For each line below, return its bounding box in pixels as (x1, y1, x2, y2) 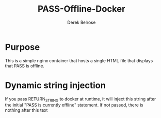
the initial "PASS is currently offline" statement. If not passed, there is (5, 102, 144, 108)
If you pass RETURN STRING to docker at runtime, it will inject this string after (5, 96, 156, 103)
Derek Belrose (67, 19, 96, 25)
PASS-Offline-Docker (37, 3, 126, 15)
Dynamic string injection (5, 80, 106, 91)
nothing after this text (5, 107, 48, 113)
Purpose (5, 41, 40, 52)
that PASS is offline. (5, 63, 45, 68)
